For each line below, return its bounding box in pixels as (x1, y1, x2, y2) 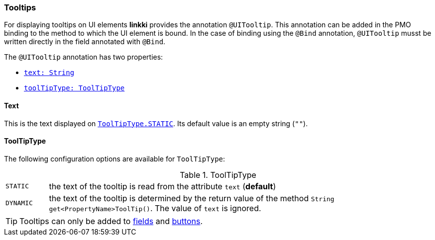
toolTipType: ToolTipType (24, 84, 125, 92)
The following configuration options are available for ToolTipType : (4, 154, 225, 163)
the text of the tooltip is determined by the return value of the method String (49, 193, 334, 203)
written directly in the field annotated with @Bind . (4, 37, 166, 46)
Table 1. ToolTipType (180, 169, 256, 180)
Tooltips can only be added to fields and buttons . (19, 216, 203, 226)
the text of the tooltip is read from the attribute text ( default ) (49, 181, 276, 191)
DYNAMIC (5, 199, 33, 207)
